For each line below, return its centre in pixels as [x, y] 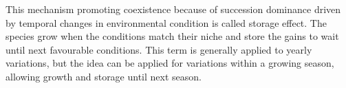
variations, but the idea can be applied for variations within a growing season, [170, 63]
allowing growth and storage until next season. [104, 76]
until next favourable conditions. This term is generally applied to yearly [159, 49]
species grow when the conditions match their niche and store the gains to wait [172, 36]
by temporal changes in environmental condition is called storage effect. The [166, 22]
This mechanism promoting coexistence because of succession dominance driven [173, 9]
